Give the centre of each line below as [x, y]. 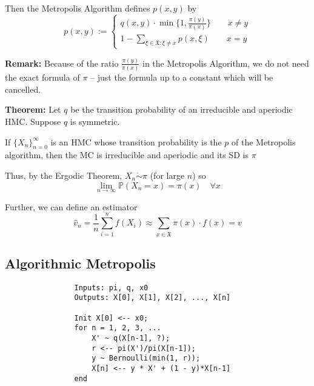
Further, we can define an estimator [71, 206]
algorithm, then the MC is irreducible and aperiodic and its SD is [127, 155]
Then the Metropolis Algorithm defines [78, 8]
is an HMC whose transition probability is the [136, 141]
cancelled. [23, 89]
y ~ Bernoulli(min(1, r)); [146, 358]
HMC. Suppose [33, 121]
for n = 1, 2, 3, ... [118, 328]
